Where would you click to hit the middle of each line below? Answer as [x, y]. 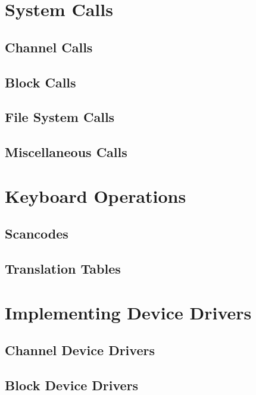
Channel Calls [49, 47]
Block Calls [40, 82]
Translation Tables [63, 269]
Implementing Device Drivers [128, 312]
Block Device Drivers [72, 385]
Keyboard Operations [96, 195]
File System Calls [60, 117]
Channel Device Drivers [80, 350]
